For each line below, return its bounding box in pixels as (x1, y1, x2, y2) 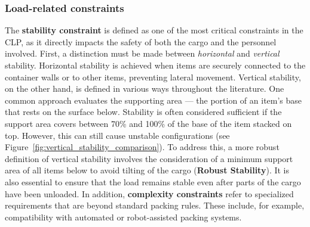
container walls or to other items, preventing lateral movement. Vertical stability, (5, 70, 301, 83)
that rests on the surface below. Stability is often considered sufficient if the (5, 105, 282, 118)
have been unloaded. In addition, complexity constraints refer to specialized (5, 187, 294, 200)
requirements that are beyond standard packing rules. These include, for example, (5, 199, 305, 212)
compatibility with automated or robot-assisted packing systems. (5, 210, 242, 223)
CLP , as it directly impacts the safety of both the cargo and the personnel (5, 35, 277, 48)
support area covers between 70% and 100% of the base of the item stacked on (5, 117, 292, 129)
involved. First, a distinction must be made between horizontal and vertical (5, 47, 280, 60)
